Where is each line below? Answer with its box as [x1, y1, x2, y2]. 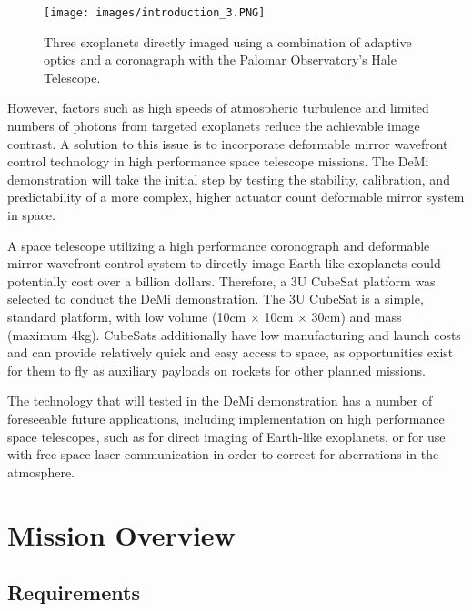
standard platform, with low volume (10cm [7, 306, 246, 326]
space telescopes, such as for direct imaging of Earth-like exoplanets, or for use [7, 426, 446, 446]
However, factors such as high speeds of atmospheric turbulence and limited [7, 98, 429, 117]
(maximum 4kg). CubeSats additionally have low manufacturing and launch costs [7, 325, 461, 344]
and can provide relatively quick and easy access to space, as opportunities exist [7, 343, 454, 362]
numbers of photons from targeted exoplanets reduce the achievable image [7, 116, 420, 135]
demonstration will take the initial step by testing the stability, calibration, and [7, 169, 450, 188]
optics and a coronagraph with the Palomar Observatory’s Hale [44, 50, 397, 69]
